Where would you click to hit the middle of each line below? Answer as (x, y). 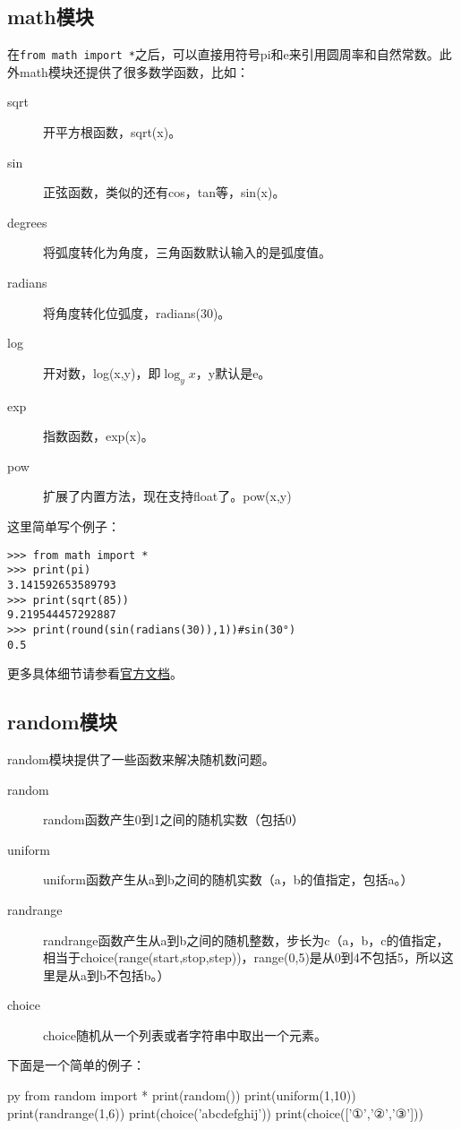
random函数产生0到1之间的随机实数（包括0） (174, 819)
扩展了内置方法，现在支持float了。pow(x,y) (167, 496)
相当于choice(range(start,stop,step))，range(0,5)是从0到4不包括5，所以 (242, 957)
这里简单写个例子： (64, 526)
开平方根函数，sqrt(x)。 (112, 132)
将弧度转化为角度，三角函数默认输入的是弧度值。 (187, 252)
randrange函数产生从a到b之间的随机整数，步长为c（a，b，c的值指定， (246, 939)
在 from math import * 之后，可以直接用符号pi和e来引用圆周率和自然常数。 (223, 54)
